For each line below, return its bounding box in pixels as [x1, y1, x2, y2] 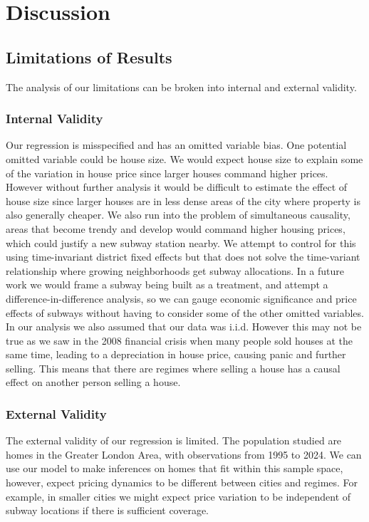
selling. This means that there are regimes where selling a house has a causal [6, 360, 341, 375]
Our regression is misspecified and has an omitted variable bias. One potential [6, 137, 347, 152]
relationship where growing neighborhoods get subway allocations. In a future [6, 263, 344, 278]
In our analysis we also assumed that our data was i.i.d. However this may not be [6, 319, 362, 334]
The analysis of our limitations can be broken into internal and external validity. [6, 79, 357, 94]
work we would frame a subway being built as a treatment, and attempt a [6, 277, 328, 292]
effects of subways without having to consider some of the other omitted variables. [6, 305, 364, 320]
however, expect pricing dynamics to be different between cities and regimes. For [6, 475, 358, 490]
